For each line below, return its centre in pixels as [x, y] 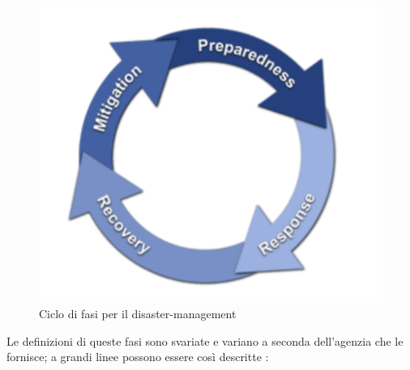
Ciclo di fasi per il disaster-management [138, 314]
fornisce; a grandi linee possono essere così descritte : [138, 357]
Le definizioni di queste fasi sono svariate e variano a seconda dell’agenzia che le [205, 340]
